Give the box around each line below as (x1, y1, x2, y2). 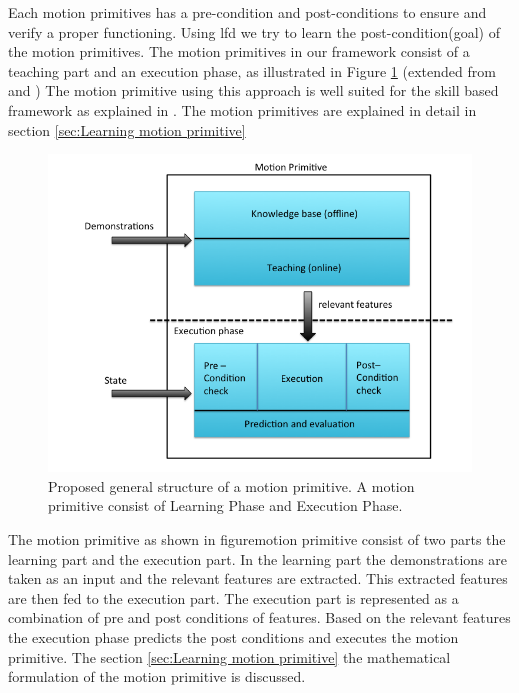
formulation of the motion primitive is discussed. (8, 666, 306, 687)
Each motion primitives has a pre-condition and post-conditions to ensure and (8, 2, 487, 22)
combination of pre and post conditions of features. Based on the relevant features (8, 607, 511, 628)
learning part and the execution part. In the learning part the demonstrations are (8, 548, 508, 569)
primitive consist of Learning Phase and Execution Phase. (48, 495, 403, 516)
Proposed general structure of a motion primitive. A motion (48, 475, 415, 496)
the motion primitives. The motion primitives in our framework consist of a (8, 41, 470, 62)
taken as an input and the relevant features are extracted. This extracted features (8, 568, 508, 589)
